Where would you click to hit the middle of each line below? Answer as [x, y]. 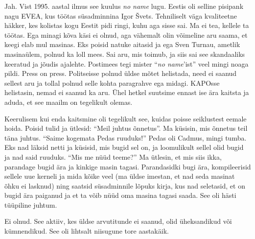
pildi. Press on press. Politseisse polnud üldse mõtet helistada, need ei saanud [121, 73]
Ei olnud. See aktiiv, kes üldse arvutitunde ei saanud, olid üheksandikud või [118, 221]
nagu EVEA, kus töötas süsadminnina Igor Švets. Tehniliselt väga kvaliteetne [121, 15]
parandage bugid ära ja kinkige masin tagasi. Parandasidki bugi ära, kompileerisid [128, 166]
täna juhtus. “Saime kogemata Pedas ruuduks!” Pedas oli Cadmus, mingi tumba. [126, 137]
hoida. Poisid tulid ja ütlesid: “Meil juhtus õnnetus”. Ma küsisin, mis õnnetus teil [126, 128]
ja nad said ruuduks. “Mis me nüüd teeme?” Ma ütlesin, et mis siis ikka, [113, 156]
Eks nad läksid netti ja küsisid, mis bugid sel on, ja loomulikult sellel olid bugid [124, 147]
